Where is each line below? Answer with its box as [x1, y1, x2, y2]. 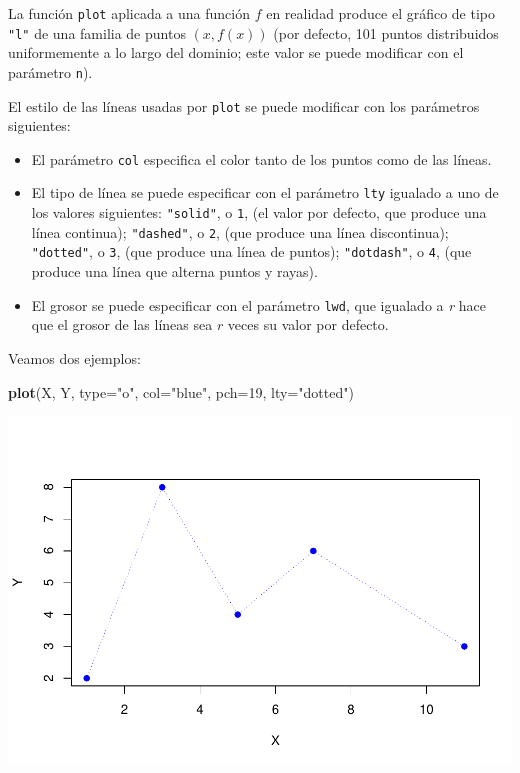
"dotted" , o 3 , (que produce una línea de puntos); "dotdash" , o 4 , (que [31, 241, 472, 262]
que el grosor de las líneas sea [31, 314, 213, 335]
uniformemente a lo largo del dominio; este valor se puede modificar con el [8, 42, 464, 63]
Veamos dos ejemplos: [8, 347, 141, 368]
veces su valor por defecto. [227, 314, 389, 335]
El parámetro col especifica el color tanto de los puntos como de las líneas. [31, 148, 492, 169]
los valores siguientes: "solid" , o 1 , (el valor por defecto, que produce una [31, 202, 487, 223]
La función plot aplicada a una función [8, 3, 250, 23]
